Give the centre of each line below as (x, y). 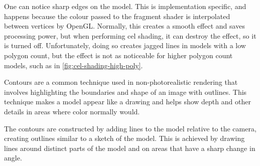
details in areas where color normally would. (72, 111)
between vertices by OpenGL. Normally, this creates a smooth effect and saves (124, 26)
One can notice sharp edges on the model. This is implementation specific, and (125, 6)
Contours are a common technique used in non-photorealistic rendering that (121, 82)
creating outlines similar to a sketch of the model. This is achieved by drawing (124, 138)
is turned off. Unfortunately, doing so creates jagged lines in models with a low (125, 45)
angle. (13, 158)
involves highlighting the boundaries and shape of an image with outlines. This (125, 92)
